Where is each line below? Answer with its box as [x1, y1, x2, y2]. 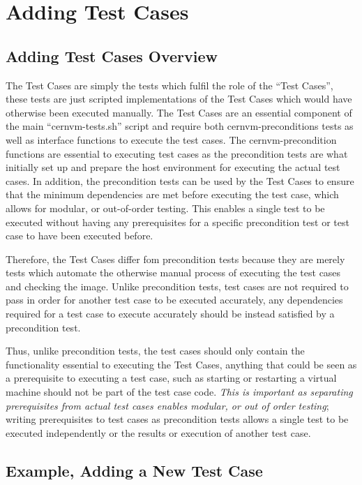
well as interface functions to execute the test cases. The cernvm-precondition [6, 132, 337, 147]
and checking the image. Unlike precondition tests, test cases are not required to [6, 278, 349, 293]
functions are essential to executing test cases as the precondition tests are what [6, 146, 348, 161]
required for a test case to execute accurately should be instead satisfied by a [6, 306, 335, 321]
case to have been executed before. [6, 228, 153, 243]
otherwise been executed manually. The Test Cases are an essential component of [6, 105, 352, 119]
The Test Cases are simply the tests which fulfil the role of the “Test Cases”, [6, 77, 333, 92]
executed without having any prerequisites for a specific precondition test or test [6, 214, 349, 229]
